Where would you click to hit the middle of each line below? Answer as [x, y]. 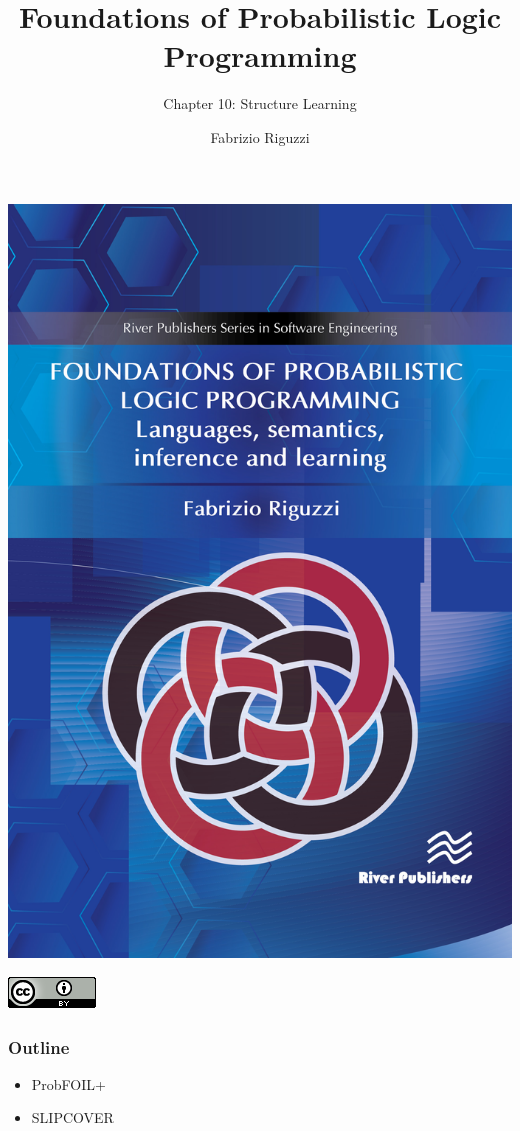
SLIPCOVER [72, 1117]
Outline [39, 1046]
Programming [260, 55]
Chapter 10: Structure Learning [260, 103]
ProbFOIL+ [68, 1083]
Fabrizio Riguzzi [260, 136]
